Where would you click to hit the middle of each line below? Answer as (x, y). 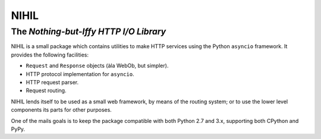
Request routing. (46, 91)
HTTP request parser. (52, 82)
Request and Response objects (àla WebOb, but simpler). (97, 66)
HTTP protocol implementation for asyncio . (80, 74)
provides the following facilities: (50, 55)
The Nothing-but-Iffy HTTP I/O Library (89, 31)
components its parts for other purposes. (62, 110)
